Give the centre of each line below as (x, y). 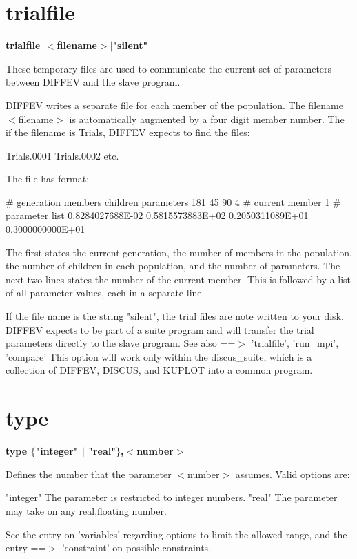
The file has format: (48, 179)
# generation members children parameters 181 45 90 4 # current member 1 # (173, 201)
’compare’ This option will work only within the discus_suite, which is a (159, 356)
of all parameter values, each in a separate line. (105, 293)
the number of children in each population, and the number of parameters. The (173, 266)
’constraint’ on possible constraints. (136, 548)
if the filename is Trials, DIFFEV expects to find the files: (128, 132)
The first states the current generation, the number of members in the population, (179, 252)
